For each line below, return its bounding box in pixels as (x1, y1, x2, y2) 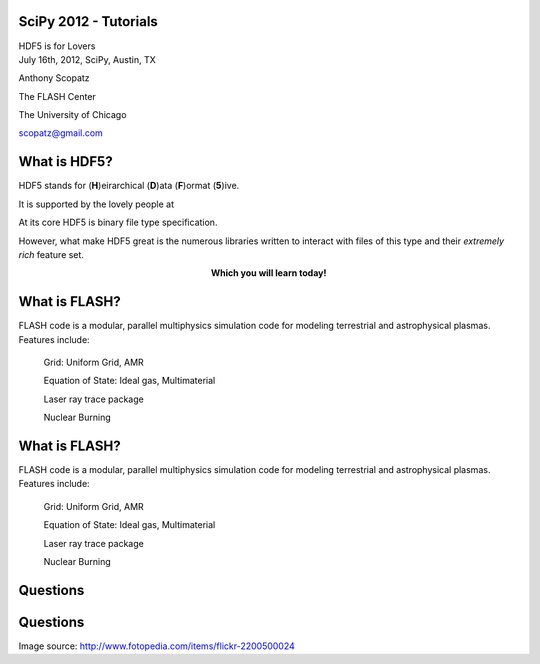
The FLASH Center (18, 90, 97, 102)
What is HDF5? (18, 153, 114, 170)
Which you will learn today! (210, 267, 327, 279)
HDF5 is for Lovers (18, 40, 96, 52)
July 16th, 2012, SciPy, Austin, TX (18, 53, 156, 65)
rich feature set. (18, 248, 85, 260)
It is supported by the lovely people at (18, 198, 175, 210)
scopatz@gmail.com (18, 127, 104, 139)
